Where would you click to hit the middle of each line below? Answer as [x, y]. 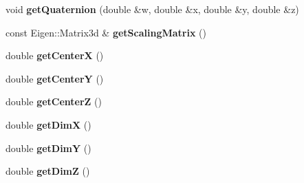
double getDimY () [48, 148]
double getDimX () [48, 124]
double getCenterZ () [54, 101]
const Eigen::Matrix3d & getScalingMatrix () [106, 32]
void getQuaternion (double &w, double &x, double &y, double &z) [152, 9]
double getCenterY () [55, 78]
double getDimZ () [48, 171]
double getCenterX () [55, 55]
